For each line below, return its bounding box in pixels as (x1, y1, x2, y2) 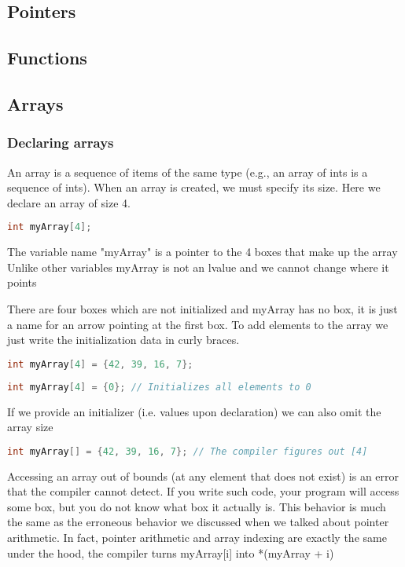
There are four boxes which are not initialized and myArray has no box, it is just (7, 301, 398, 316)
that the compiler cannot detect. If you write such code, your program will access (7, 483, 399, 499)
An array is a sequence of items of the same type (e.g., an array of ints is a (7, 163, 368, 180)
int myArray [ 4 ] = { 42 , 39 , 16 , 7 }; (7, 358, 193, 370)
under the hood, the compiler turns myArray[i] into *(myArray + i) (7, 544, 334, 561)
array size (7, 419, 53, 435)
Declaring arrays (7, 133, 114, 152)
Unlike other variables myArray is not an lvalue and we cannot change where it (7, 258, 389, 275)
